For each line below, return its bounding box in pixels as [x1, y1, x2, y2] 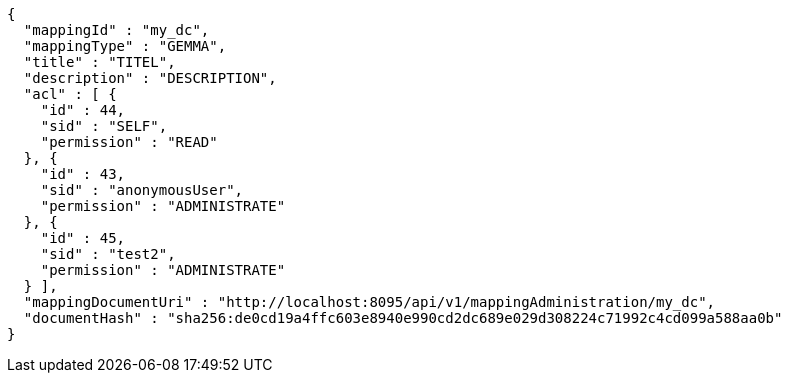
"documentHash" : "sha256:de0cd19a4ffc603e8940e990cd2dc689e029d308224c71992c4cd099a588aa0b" [23, 310, 783, 326]
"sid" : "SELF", [40, 118, 168, 134]
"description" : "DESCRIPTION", [23, 70, 277, 86]
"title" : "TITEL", [23, 54, 176, 70]
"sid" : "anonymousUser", [40, 182, 244, 198]
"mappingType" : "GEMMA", [23, 38, 227, 54]
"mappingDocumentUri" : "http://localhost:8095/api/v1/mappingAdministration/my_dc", [23, 294, 716, 310]
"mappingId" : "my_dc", [23, 22, 210, 38]
